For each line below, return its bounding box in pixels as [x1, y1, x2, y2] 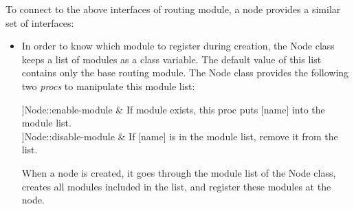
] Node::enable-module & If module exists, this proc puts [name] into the [21, 102, 325, 116]
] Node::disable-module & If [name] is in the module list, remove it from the [21, 129, 338, 143]
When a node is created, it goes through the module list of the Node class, [21, 165, 336, 179]
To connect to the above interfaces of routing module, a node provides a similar [5, 2, 341, 16]
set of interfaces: [5, 15, 74, 30]
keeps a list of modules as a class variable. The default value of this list [21, 52, 322, 66]
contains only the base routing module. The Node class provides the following [21, 65, 349, 80]
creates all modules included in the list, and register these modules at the [21, 179, 331, 193]
